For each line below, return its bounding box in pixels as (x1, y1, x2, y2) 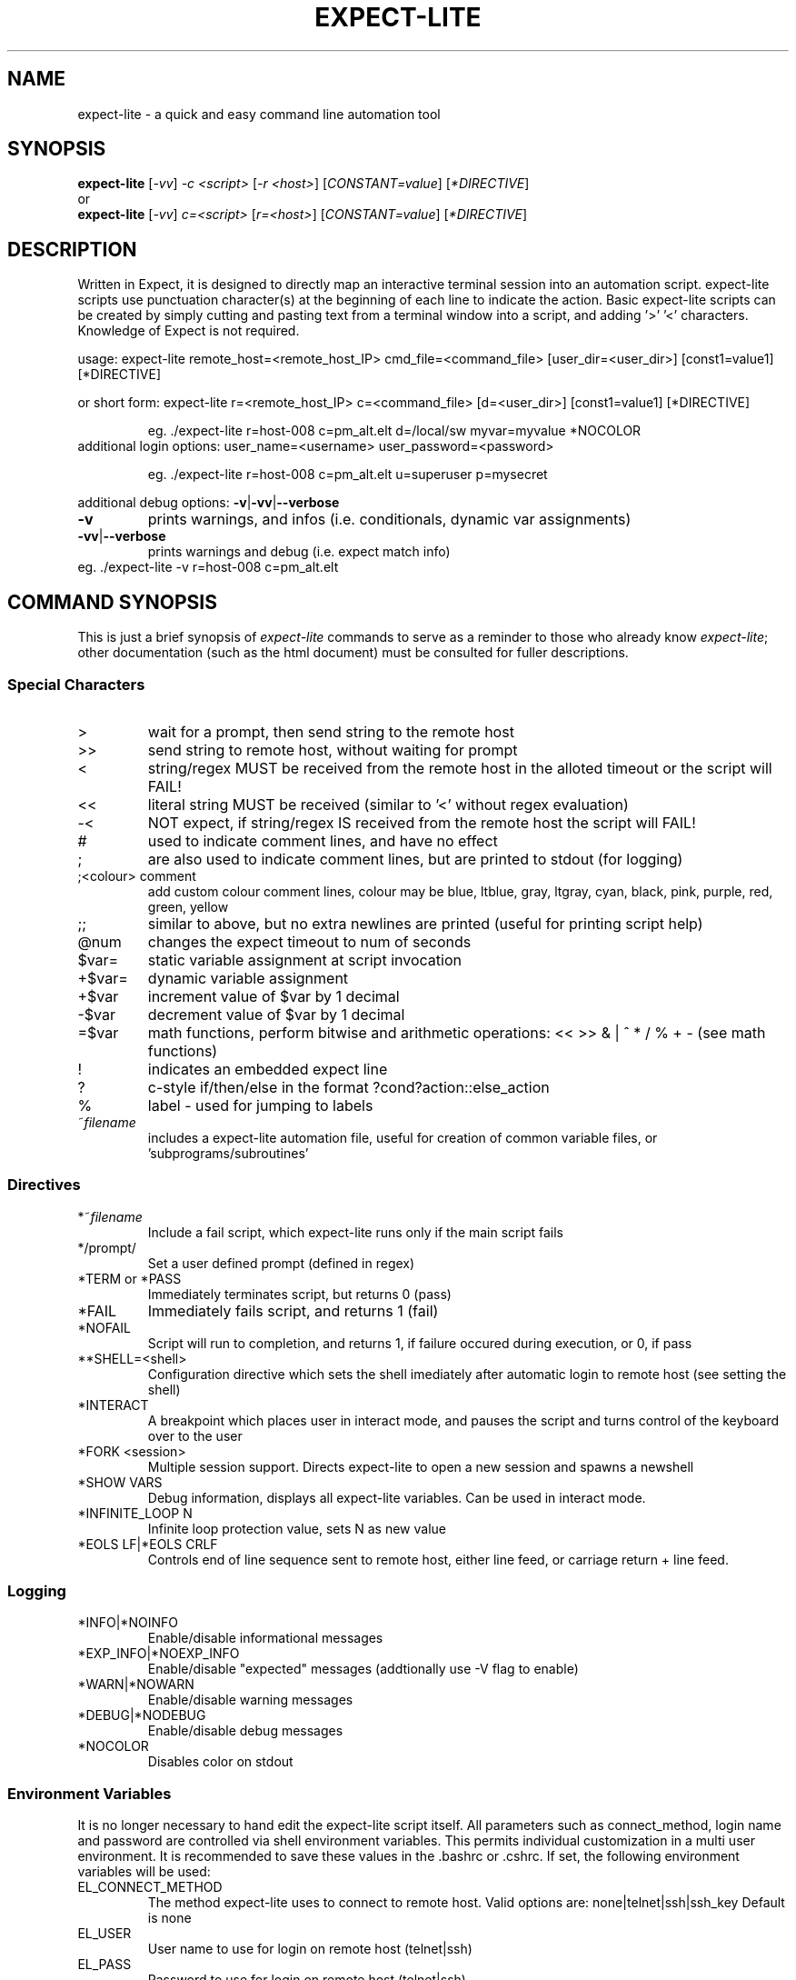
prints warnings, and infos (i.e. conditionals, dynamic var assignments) (147, 510, 632, 529)
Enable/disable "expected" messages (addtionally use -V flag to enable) (147, 1661, 579, 1677)
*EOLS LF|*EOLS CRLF (77, 1535, 218, 1552)
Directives (7, 1175, 81, 1195)
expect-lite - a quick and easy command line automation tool (77, 105, 441, 122)
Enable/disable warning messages (147, 1692, 353, 1708)
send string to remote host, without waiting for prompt (147, 740, 518, 759)
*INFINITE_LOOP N (77, 1505, 193, 1521)
